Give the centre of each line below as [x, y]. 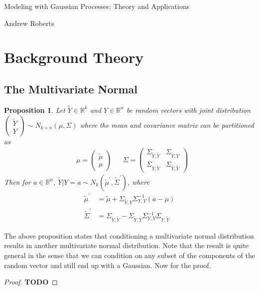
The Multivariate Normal [71, 89]
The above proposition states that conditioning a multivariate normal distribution [129, 235]
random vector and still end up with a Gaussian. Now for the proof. [108, 265]
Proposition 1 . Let [35, 110]
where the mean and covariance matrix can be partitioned [167, 125]
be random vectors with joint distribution [188, 110]
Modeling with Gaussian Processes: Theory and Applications [97, 6]
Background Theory [74, 57]
